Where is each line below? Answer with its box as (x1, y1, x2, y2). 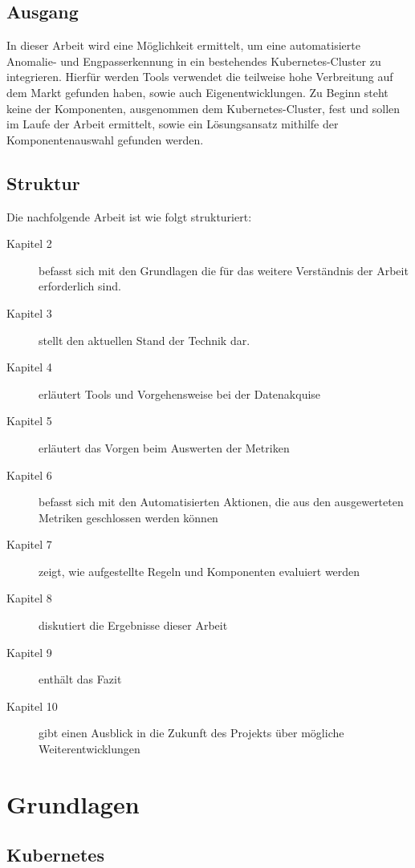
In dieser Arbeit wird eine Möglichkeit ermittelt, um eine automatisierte (6, 37, 360, 54)
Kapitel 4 (6, 359, 52, 375)
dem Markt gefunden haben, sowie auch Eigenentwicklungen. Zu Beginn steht (6, 83, 389, 100)
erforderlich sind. (39, 278, 121, 294)
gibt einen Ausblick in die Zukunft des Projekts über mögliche (39, 724, 344, 741)
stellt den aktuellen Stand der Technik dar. (39, 331, 250, 348)
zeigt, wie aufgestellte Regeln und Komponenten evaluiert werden (39, 562, 360, 579)
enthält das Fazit (39, 671, 122, 688)
